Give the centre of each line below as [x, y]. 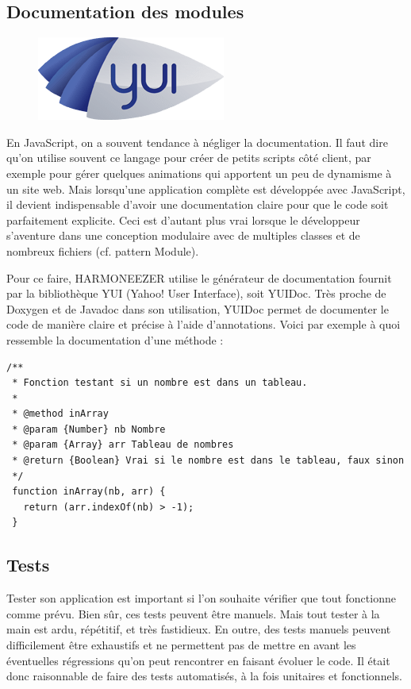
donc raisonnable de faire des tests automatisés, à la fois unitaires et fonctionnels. [204, 676]
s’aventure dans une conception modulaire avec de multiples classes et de [183, 235]
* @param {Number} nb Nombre [89, 429]
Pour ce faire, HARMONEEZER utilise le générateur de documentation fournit [199, 277]
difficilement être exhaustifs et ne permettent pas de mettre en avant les [181, 645]
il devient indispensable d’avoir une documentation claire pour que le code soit [198, 204]
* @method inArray [60, 414]
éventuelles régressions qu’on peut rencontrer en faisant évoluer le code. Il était [198, 660]
